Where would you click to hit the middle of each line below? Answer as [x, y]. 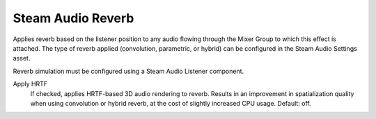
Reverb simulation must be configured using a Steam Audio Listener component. [128, 71]
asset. [22, 58]
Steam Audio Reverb [73, 18]
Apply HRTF [30, 84]
